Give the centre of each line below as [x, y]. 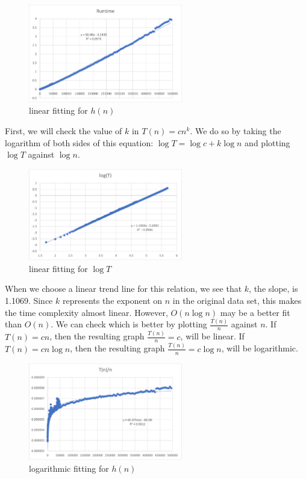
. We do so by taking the [236, 131]
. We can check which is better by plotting [129, 324]
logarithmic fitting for [69, 468]
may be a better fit [255, 312]
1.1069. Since [29, 300]
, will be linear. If [212, 336]
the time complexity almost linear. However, [86, 312]
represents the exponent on [112, 300]
